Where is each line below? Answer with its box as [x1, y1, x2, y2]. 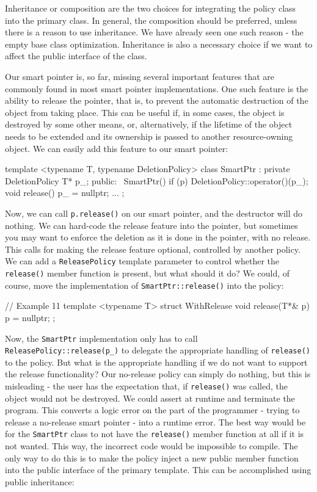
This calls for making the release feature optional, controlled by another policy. [5, 242, 301, 255]
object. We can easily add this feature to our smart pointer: [5, 142, 228, 154]
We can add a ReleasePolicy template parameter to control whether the [5, 255, 280, 267]
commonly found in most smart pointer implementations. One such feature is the [5, 82, 308, 95]
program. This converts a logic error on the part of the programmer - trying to [5, 403, 300, 416]
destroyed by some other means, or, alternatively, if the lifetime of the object [5, 118, 293, 131]
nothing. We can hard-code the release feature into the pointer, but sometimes [5, 219, 298, 231]
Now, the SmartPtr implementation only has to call [5, 331, 198, 344]
